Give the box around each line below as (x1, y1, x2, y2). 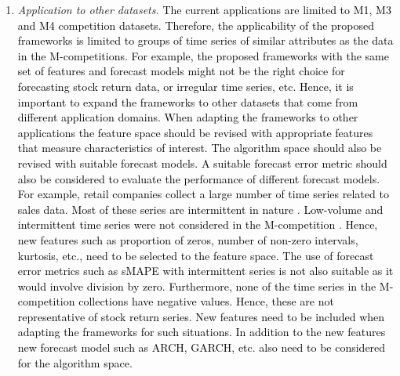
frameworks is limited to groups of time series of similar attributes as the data (17, 32, 394, 49)
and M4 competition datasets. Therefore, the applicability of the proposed (17, 16, 375, 33)
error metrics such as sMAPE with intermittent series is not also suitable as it (17, 262, 394, 279)
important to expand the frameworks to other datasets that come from (17, 93, 358, 110)
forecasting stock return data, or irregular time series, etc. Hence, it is (17, 78, 354, 94)
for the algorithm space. (17, 354, 133, 371)
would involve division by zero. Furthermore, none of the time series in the (17, 277, 376, 294)
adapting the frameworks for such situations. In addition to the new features (17, 324, 386, 340)
